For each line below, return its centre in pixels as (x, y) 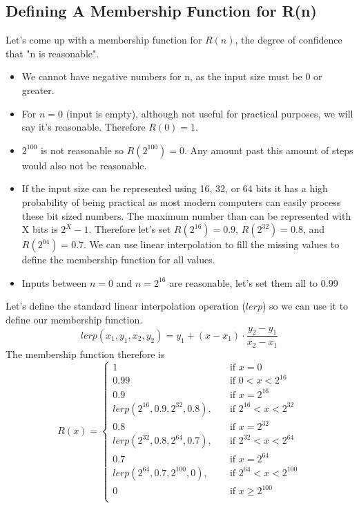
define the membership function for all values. (118, 260)
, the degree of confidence (289, 40)
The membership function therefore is (85, 354)
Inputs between (54, 282)
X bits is (40, 229)
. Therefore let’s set (130, 229)
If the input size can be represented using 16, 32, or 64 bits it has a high (175, 188)
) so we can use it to (305, 306)
